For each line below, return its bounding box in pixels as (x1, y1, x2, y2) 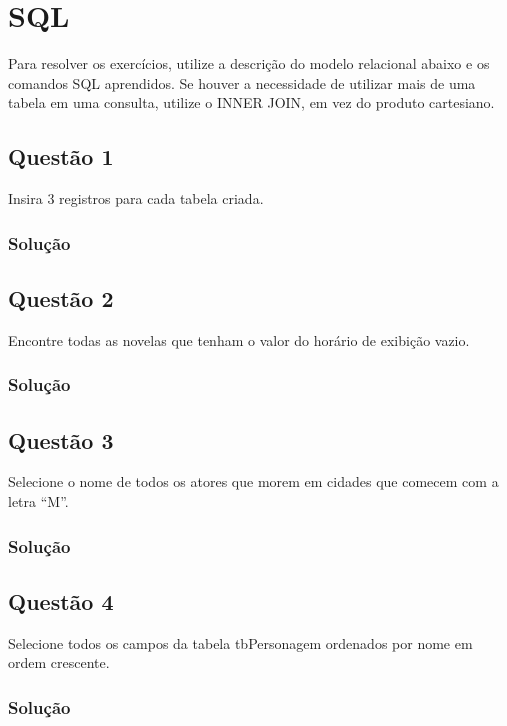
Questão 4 (8, 585, 114, 616)
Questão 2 (8, 282, 114, 313)
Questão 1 (8, 141, 114, 172)
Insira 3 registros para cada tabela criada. (8, 188, 264, 209)
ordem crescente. (8, 652, 110, 673)
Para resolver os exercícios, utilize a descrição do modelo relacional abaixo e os (8, 53, 490, 74)
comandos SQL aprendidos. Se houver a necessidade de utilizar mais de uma (8, 72, 476, 93)
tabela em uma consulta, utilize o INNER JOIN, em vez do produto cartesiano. (8, 92, 495, 113)
